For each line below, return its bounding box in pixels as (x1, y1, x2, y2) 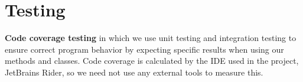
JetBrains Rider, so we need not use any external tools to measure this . (5, 66, 263, 78)
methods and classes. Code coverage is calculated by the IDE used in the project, (5, 54, 299, 67)
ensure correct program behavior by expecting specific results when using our (5, 43, 284, 55)
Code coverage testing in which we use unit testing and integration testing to (5, 32, 297, 44)
